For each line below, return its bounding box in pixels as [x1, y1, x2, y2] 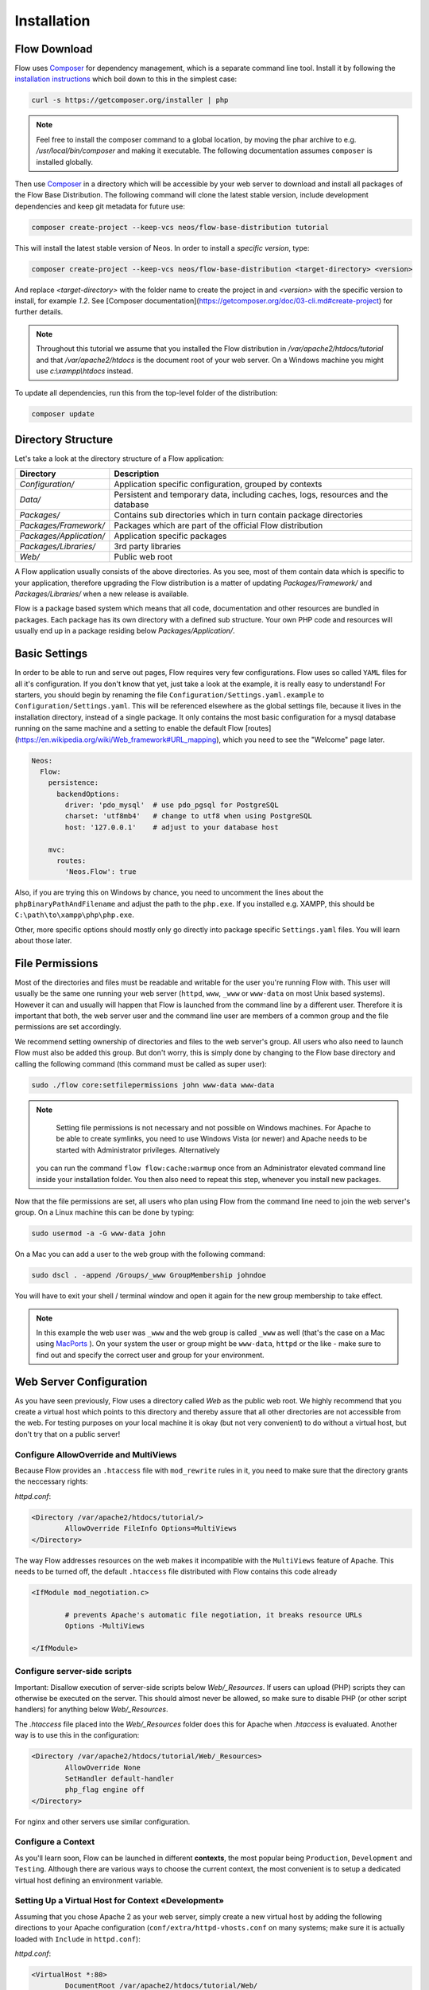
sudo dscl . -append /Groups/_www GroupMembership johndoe [31, 1270, 266, 1280]
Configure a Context [14, 1836, 95, 1848]
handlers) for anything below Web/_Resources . [14, 1704, 168, 1715]
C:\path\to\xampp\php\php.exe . [14, 910, 135, 919]
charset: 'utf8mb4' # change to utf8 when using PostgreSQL [64, 812, 313, 821]
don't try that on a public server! [14, 1429, 121, 1438]
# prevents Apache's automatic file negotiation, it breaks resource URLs [64, 1610, 363, 1619]
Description [114, 468, 160, 479]
